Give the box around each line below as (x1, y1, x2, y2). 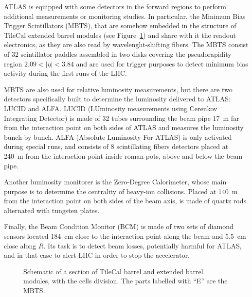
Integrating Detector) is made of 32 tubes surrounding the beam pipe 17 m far (4, 113, 239, 123)
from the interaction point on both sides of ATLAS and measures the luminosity (4, 122, 244, 132)
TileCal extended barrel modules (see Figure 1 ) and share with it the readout (4, 30, 236, 40)
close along (4, 240, 36, 250)
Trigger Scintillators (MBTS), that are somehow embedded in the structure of (4, 20, 236, 31)
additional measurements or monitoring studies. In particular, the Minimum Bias (4, 11, 246, 21)
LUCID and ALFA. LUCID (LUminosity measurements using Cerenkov (4, 103, 217, 113)
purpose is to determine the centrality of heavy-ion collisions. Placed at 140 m (4, 186, 238, 196)
